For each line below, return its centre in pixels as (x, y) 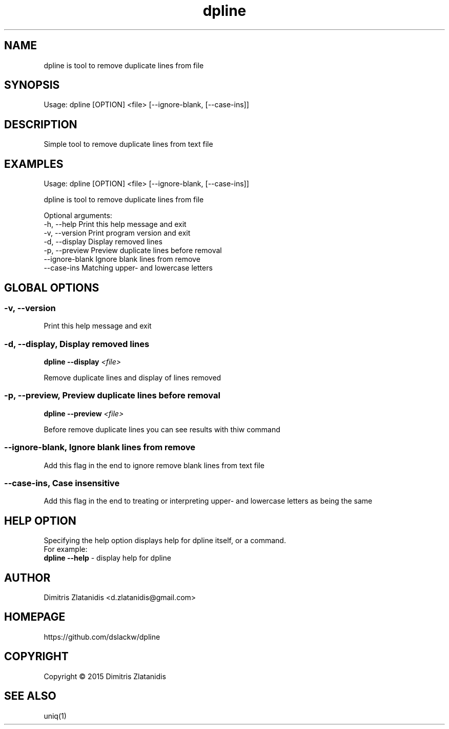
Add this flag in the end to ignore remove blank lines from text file (154, 465)
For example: (66, 549)
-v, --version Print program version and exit (117, 233)
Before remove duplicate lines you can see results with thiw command (162, 429)
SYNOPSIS (32, 85)
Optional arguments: (78, 216)
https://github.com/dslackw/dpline (102, 637)
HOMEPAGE (35, 617)
